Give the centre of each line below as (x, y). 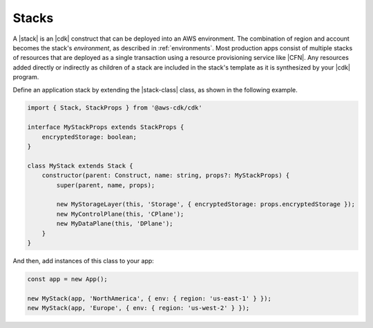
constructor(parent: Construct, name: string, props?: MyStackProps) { (166, 175)
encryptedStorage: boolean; (89, 137)
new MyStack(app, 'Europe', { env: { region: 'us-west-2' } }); (138, 308)
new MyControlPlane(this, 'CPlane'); (120, 214)
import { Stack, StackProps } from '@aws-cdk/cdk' (115, 108)
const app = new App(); (68, 279)
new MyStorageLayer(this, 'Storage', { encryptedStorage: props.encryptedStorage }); (206, 204)
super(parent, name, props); (106, 185)
